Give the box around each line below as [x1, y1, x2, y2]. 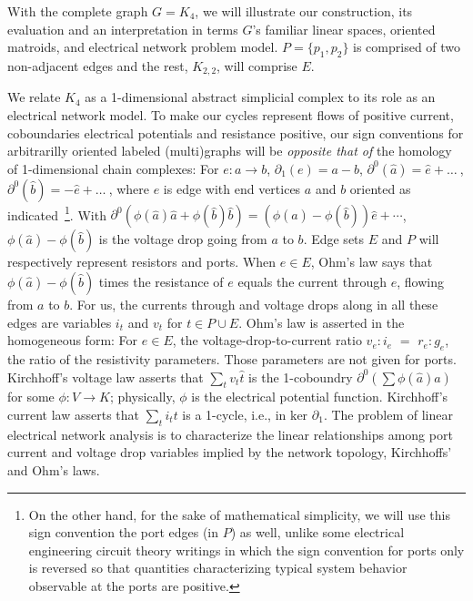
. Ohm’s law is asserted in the [238, 312, 405, 331]
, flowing [397, 272, 444, 291]
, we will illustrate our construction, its [195, 2, 413, 20]
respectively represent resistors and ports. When [7, 252, 277, 271]
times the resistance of [98, 272, 224, 291]
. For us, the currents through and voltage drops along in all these [69, 295, 438, 314]
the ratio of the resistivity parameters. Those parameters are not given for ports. [7, 350, 457, 369]
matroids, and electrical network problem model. [7, 37, 278, 56]
